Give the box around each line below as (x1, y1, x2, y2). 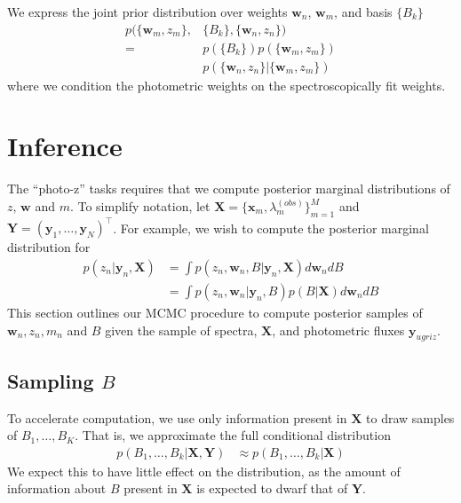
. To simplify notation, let (69, 197, 211, 215)
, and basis (334, 3, 393, 20)
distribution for (7, 238, 91, 256)
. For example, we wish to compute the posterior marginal (113, 218, 429, 237)
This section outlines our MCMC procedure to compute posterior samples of (7, 303, 423, 321)
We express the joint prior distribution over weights (7, 3, 288, 20)
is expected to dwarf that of (196, 479, 348, 498)
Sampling (7, 366, 94, 394)
